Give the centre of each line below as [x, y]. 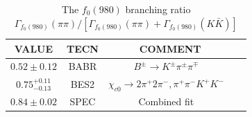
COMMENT [170, 48]
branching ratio [158, 9]
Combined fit [166, 101]
